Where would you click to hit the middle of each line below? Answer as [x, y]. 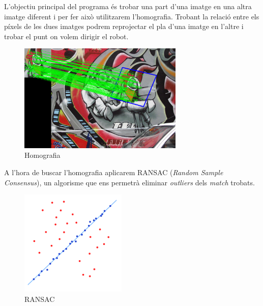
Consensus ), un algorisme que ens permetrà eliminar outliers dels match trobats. [129, 182]
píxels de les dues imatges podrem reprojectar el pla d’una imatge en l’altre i [124, 26]
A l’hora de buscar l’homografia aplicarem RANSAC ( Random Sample [114, 172]
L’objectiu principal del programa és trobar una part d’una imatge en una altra [128, 6]
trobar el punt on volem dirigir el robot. [66, 36]
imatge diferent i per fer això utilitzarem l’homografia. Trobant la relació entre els [132, 16]
